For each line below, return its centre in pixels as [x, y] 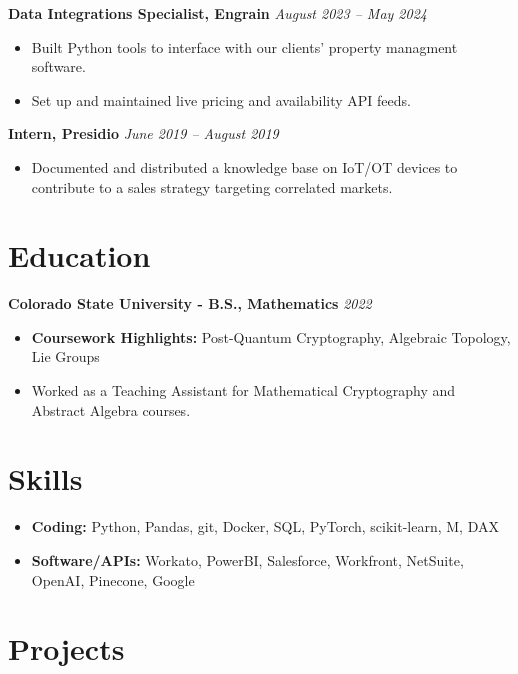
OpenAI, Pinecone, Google [113, 579]
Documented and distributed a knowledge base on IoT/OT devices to [244, 166]
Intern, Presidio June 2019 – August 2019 [143, 133]
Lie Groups [65, 356]
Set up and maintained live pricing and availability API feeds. [221, 99]
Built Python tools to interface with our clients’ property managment [244, 46]
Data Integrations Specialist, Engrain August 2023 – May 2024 [217, 13]
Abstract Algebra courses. [111, 409]
